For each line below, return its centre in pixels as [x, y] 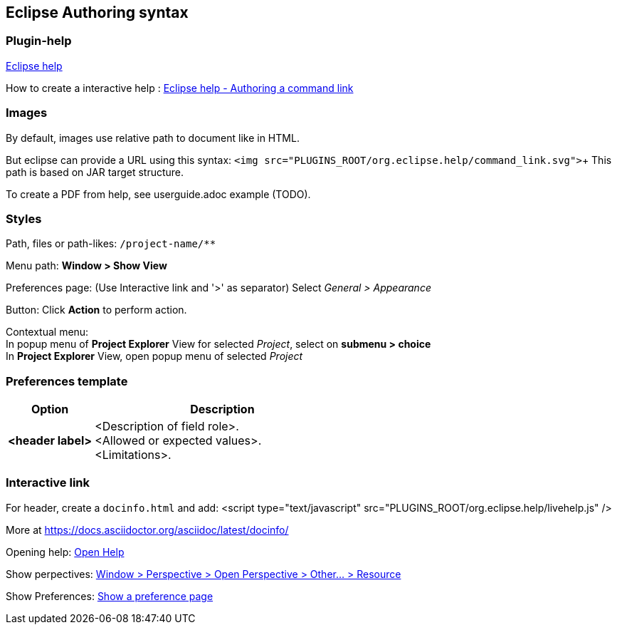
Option [50, 409]
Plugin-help [39, 41]
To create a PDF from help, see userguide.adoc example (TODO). [158, 194]
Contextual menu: [47, 332]
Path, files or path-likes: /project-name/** [111, 244]
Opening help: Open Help [65, 552]
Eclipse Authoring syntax [97, 12]
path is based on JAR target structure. [95, 172]
